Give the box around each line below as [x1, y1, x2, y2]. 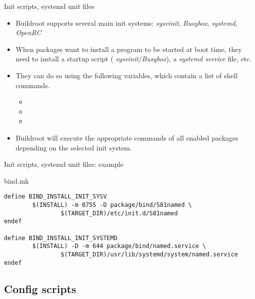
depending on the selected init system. [15, 142, 132, 152]
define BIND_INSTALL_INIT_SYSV [4, 193, 107, 200]
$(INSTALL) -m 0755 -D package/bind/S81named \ [32, 201, 192, 208]
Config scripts [4, 281, 76, 296]
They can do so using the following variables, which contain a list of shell [15, 70, 238, 80]
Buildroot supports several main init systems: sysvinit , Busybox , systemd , [15, 17, 237, 28]
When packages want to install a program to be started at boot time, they [15, 44, 242, 54]
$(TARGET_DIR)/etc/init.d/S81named [60, 209, 178, 217]
